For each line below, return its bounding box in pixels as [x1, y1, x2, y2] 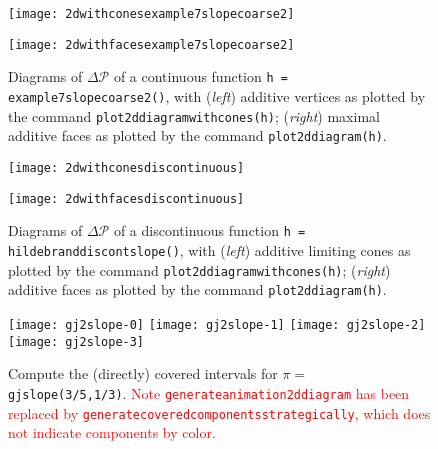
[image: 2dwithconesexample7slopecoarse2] [8, 7, 295, 21]
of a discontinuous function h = [113, 220, 306, 241]
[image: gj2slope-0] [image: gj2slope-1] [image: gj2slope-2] [8, 317, 426, 332]
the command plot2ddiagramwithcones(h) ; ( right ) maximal [8, 105, 380, 126]
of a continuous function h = [113, 66, 288, 87]
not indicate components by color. [8, 422, 216, 443]
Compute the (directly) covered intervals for [8, 363, 278, 384]
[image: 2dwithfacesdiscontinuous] [8, 191, 245, 206]
